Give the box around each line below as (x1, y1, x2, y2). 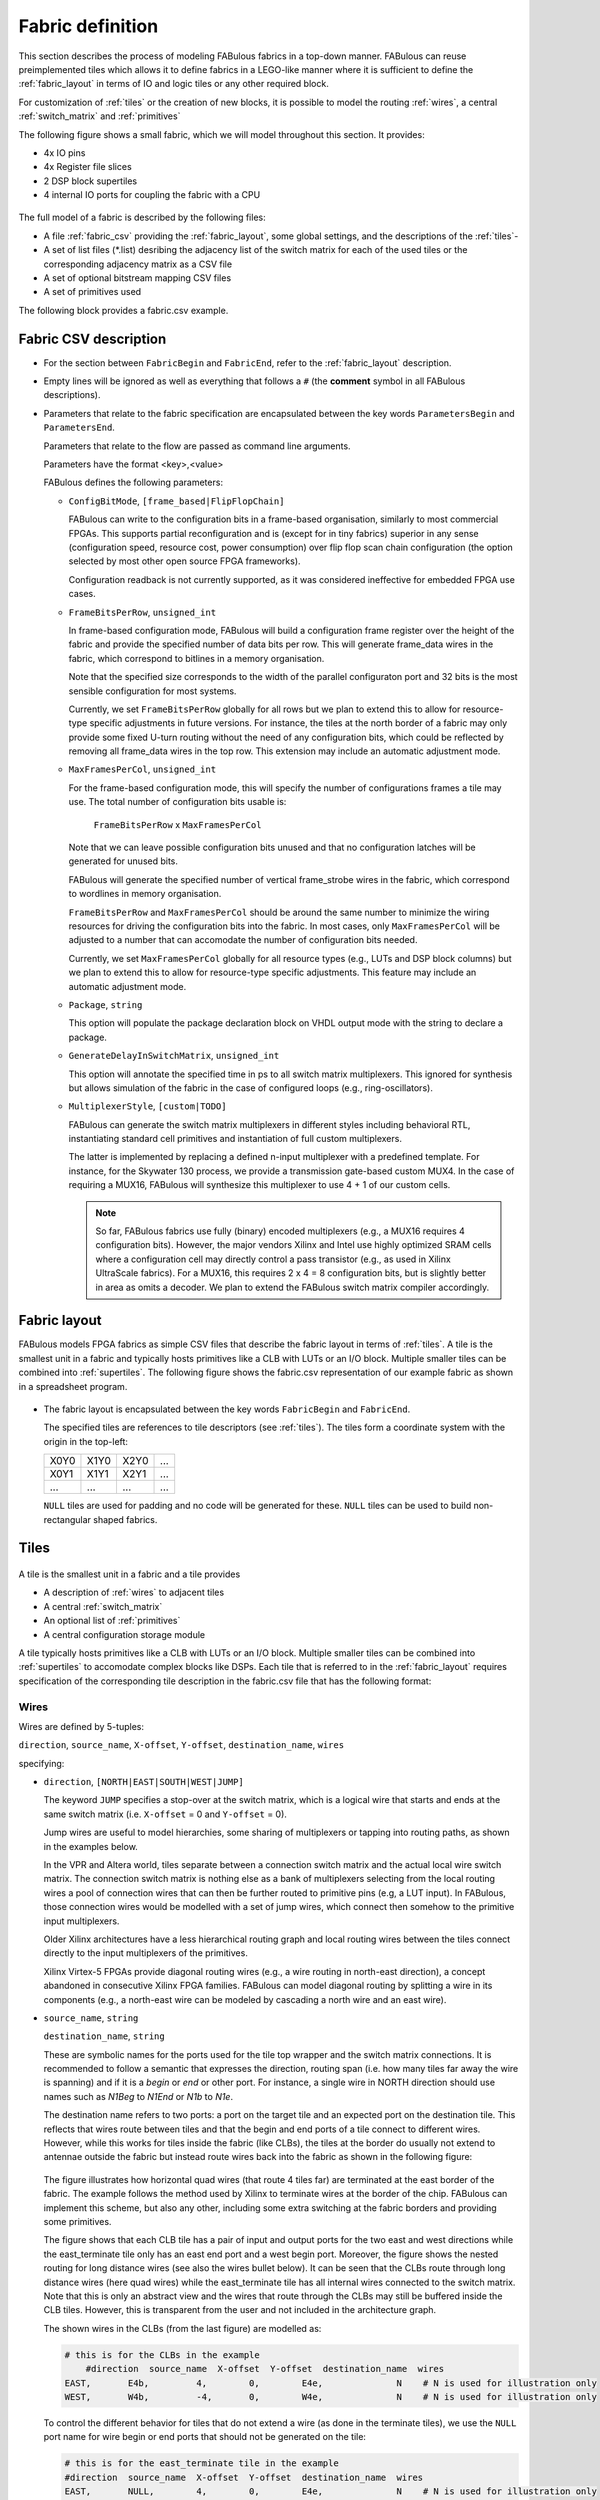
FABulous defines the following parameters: (43, 476, 224, 489)
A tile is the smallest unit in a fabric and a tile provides (18, 1568, 241, 1580)
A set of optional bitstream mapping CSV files (43, 272, 232, 284)
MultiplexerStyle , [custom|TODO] (68, 1100, 227, 1112)
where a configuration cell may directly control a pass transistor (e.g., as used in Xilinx (95, 1253, 452, 1265)
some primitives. (43, 2216, 112, 2227)
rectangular (43, 1513, 92, 1525)
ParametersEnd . (43, 421, 115, 434)
